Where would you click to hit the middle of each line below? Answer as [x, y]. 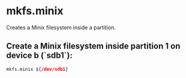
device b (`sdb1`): [40, 56]
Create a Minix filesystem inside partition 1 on [93, 46]
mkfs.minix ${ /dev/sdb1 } [37, 69]
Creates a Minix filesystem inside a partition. [61, 27]
